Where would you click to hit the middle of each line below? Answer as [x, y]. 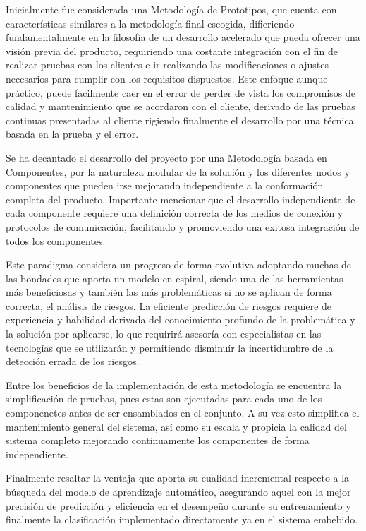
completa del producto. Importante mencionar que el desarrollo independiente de [181, 199]
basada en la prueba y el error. [72, 134]
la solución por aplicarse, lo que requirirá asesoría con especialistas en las [164, 334]
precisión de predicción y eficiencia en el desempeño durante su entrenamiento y [178, 505]
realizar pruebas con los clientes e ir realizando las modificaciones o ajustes [167, 65]
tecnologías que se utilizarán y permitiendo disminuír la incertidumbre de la [170, 347]
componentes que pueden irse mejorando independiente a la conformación [165, 185]
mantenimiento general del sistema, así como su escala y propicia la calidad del [176, 426]
